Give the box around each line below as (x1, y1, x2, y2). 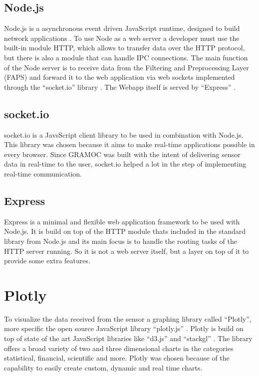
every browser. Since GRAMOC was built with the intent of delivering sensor (4, 149, 241, 159)
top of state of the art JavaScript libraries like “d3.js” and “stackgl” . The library (4, 333, 253, 344)
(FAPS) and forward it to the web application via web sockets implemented (4, 72, 235, 82)
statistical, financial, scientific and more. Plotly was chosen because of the (4, 353, 230, 363)
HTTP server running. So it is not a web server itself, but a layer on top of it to (4, 245, 249, 256)
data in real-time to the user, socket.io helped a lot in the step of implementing (4, 159, 247, 169)
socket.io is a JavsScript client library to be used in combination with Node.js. (4, 129, 244, 140)
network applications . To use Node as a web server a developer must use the (4, 32, 240, 43)
